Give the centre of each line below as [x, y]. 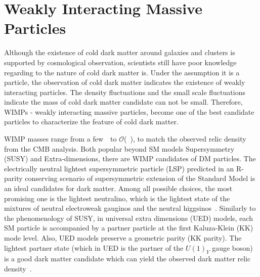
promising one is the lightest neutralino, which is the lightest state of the [117, 198]
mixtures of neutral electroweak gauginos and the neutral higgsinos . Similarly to [130, 208]
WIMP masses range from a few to [60, 139]
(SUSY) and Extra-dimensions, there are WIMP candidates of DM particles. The [130, 158]
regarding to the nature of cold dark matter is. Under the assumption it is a [122, 72]
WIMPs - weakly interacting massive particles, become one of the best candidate [129, 111]
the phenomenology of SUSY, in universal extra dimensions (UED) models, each [128, 218]
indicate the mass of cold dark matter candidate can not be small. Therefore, [123, 102]
